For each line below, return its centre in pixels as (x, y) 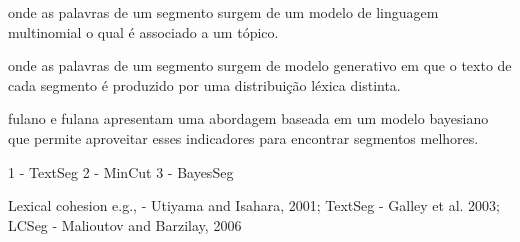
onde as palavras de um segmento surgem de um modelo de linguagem (223, 12)
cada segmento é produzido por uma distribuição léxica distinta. (204, 84)
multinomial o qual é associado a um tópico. (143, 31)
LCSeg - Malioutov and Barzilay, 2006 (125, 224)
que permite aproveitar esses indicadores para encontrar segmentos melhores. (243, 137)
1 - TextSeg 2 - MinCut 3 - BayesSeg (121, 171)
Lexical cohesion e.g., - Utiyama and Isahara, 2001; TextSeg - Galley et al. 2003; (254, 205)
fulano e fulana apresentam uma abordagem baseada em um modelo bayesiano (248, 118)
